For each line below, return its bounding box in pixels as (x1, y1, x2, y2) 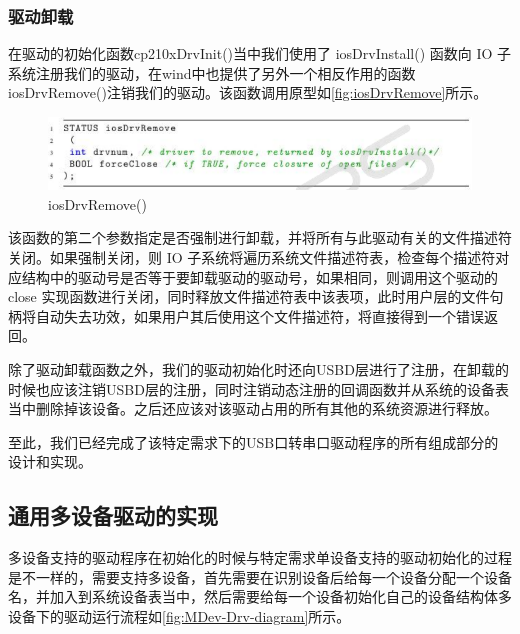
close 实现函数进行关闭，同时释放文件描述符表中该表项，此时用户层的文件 (8, 286, 490, 307)
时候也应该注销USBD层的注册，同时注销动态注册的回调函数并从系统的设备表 (8, 378, 509, 399)
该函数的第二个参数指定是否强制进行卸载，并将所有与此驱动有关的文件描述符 (8, 227, 512, 248)
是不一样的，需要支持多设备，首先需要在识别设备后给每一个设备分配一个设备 (8, 566, 512, 587)
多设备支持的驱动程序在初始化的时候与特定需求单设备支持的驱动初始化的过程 (8, 547, 512, 568)
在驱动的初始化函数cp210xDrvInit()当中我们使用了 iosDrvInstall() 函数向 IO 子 (8, 43, 512, 64)
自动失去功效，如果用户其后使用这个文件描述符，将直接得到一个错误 (35, 305, 484, 326)
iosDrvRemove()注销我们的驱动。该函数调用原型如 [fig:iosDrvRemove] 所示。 (8, 82, 488, 103)
